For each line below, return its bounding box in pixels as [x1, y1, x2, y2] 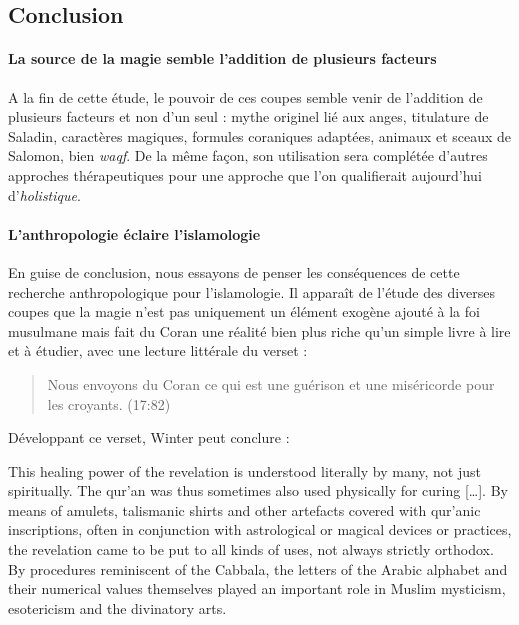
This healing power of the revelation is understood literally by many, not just [8, 460, 482, 481]
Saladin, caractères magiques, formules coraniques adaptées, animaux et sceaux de [8, 125, 512, 146]
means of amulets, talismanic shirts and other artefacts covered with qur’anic [8, 499, 481, 520]
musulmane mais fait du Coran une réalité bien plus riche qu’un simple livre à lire [8, 320, 511, 341]
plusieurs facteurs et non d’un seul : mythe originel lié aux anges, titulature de [8, 106, 489, 127]
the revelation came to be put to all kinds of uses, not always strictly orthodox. [8, 539, 494, 560]
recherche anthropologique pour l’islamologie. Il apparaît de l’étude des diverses [8, 281, 496, 302]
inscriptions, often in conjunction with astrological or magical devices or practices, [8, 519, 512, 540]
